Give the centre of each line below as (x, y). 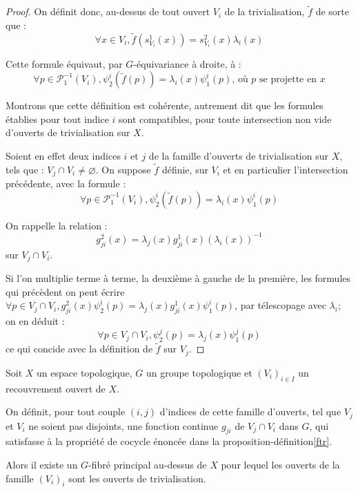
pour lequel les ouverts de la (280, 464)
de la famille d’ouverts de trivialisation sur (238, 155)
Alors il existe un (42, 464)
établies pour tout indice (57, 119)
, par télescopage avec (280, 305)
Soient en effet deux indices (63, 155)
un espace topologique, (84, 372)
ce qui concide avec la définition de (79, 349)
